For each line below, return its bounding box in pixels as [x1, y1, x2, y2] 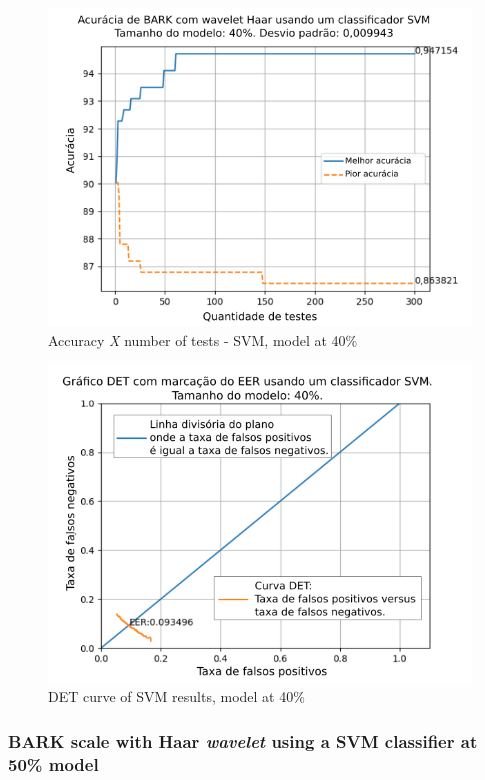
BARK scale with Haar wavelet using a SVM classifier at [8, 728, 478, 753]
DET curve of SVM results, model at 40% [48, 686, 305, 707]
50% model [8, 751, 99, 776]
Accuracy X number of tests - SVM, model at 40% [48, 329, 358, 350]
